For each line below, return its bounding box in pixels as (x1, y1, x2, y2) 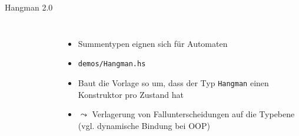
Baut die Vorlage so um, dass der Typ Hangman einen (78, 76, 269, 89)
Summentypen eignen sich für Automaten (78, 37, 228, 49)
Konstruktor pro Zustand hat (78, 88, 184, 100)
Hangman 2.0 (5, 1, 53, 13)
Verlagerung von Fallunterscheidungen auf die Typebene (92, 108, 295, 120)
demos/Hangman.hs (78, 60, 146, 69)
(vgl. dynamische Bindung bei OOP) (78, 119, 210, 131)
